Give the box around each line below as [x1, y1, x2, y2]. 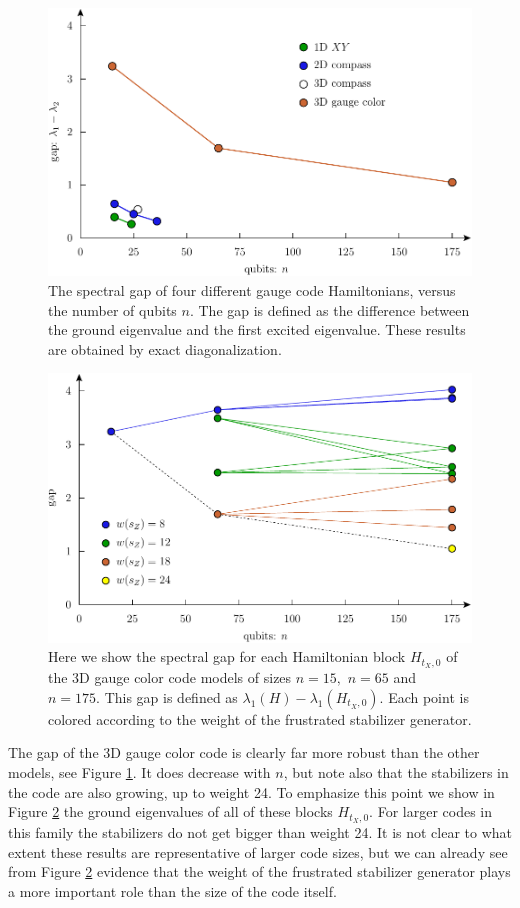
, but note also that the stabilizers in [283, 761, 509, 782]
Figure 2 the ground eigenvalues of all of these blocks [8, 801, 333, 822]
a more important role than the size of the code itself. [8, 880, 337, 901]
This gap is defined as [104, 686, 238, 707]
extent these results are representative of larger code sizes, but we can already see [8, 841, 508, 862]
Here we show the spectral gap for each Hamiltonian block [48, 646, 406, 667]
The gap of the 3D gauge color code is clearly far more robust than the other [8, 742, 480, 763]
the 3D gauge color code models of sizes [48, 667, 292, 688]
